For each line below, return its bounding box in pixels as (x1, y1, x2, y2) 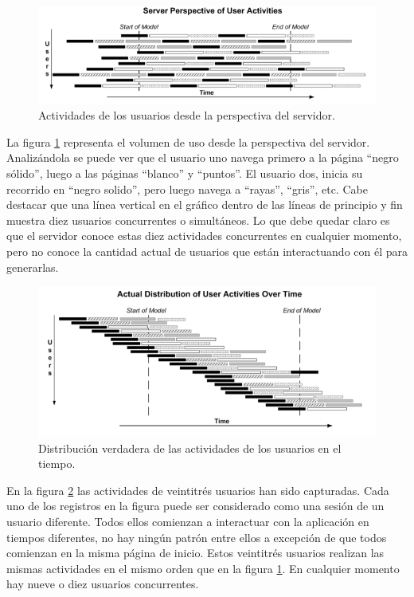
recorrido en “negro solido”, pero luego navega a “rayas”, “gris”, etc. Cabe (6, 180, 368, 197)
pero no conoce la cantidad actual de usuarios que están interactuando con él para (6, 242, 408, 259)
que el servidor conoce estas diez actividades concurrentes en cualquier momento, (6, 227, 402, 244)
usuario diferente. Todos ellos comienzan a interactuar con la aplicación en (6, 513, 369, 529)
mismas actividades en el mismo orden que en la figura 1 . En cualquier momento (6, 560, 400, 576)
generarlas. (6, 258, 59, 275)
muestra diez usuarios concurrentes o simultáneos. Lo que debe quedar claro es (6, 211, 390, 228)
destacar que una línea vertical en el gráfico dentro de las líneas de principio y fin (6, 196, 403, 213)
